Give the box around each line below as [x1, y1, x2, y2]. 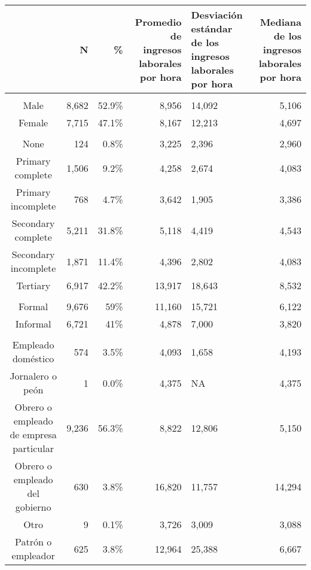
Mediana [260, 14, 301, 29]
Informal [15, 317, 51, 331]
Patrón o [15, 535, 52, 548]
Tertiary [16, 278, 51, 292]
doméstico [12, 351, 54, 365]
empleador [11, 548, 55, 562]
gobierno [15, 500, 51, 514]
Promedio [135, 14, 182, 29]
